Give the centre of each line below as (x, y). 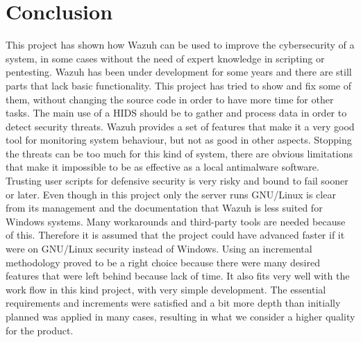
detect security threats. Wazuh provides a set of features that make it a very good (180, 126)
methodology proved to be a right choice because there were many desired (163, 262)
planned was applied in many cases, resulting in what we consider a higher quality (180, 316)
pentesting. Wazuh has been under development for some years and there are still (179, 72)
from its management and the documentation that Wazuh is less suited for (164, 208)
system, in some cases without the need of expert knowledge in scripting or (165, 58)
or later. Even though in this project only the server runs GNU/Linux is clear (171, 194)
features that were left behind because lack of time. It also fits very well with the (178, 276)
